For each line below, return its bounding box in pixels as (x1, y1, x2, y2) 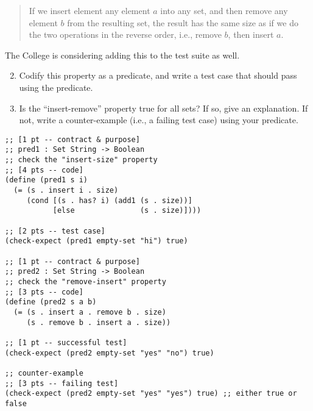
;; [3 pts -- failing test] (5, 379, 119, 388)
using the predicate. (19, 80, 93, 93)
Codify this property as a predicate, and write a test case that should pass (19, 69, 297, 82)
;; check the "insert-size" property (5, 155, 158, 165)
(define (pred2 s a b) (5, 298, 97, 307)
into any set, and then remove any (160, 4, 288, 16)
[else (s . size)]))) (52, 206, 202, 215)
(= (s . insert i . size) (13, 186, 119, 195)
